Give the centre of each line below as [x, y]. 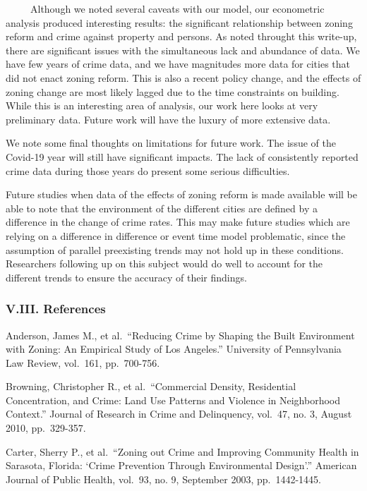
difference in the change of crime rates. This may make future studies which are [178, 222]
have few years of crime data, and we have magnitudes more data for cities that [178, 64]
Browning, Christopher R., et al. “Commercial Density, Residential [151, 386]
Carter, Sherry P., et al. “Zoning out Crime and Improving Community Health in [182, 451]
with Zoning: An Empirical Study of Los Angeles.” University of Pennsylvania [174, 349]
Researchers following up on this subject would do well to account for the [164, 263]
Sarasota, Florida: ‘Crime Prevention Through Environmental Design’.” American [181, 465]
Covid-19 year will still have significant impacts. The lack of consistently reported [182, 156]
